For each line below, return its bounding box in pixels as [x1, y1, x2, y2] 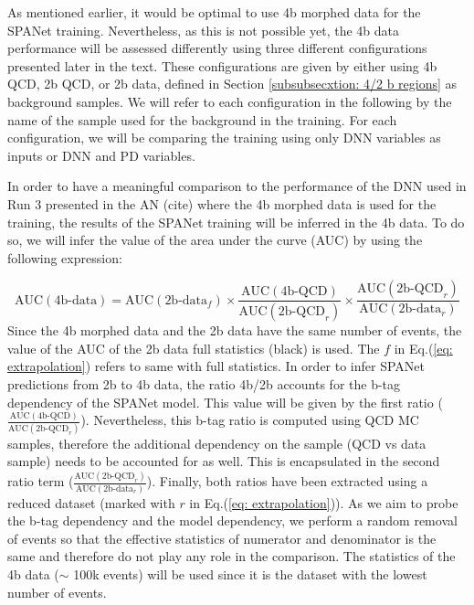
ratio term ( [7, 472, 74, 491]
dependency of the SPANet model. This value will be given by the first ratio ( [7, 392, 443, 411]
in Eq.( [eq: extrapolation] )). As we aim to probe [189, 493, 458, 512]
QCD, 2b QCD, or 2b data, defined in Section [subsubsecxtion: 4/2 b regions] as [7, 74, 458, 93]
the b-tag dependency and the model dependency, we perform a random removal [7, 511, 458, 530]
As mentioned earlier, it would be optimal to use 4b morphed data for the [7, 3, 421, 21]
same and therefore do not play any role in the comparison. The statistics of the [7, 547, 456, 566]
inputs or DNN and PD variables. [7, 145, 195, 165]
